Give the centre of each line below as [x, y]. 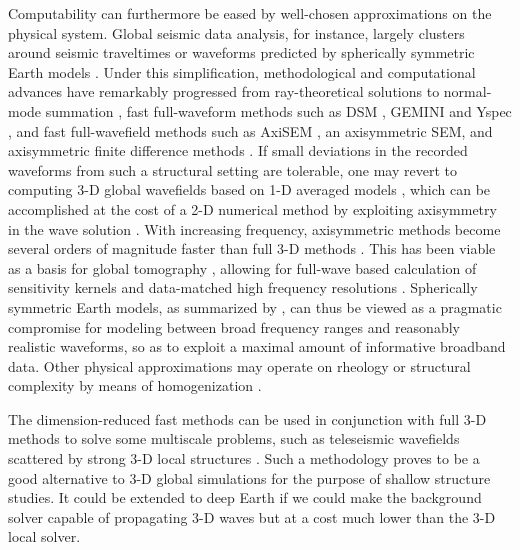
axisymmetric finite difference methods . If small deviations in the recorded [238, 150]
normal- [467, 91]
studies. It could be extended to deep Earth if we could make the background [245, 497]
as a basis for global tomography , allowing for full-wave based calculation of [242, 267]
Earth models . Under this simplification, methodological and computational [242, 71]
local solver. [44, 536]
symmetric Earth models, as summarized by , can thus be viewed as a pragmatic [255, 306]
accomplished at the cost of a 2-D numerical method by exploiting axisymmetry [252, 208]
